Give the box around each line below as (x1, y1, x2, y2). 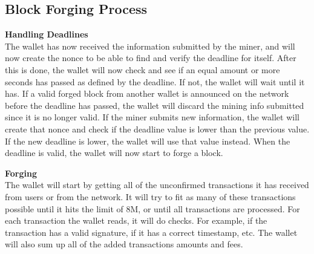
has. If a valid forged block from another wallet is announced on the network (5, 87, 289, 100)
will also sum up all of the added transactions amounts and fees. (5, 238, 243, 250)
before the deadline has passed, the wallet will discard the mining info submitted (5, 99, 304, 111)
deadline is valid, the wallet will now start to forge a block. (5, 146, 223, 159)
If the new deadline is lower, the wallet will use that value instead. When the (5, 134, 290, 147)
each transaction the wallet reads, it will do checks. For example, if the (5, 214, 267, 227)
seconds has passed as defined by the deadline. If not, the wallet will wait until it (5, 75, 305, 88)
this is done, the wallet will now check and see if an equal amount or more (5, 63, 280, 76)
